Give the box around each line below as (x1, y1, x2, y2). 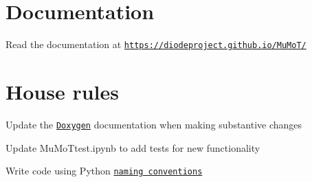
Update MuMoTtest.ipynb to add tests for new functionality (5, 140, 260, 155)
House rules (5, 77, 119, 105)
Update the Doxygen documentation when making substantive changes (5, 117, 302, 131)
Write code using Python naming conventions (5, 163, 203, 178)
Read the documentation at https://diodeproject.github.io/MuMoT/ (5, 37, 307, 52)
